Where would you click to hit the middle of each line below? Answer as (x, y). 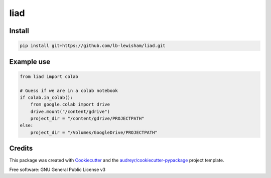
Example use (30, 62)
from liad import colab (49, 76)
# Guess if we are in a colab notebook (69, 90)
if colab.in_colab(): (46, 97)
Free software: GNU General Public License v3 (57, 169)
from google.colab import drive (70, 104)
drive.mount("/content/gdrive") (70, 111)
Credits (21, 148)
